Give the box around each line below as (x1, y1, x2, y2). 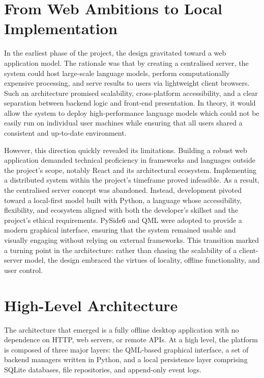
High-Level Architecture (4, 294, 178, 315)
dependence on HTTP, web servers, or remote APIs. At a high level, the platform (4, 334, 258, 345)
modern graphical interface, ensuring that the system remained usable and (4, 224, 236, 235)
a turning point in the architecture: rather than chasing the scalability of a (4, 244, 237, 255)
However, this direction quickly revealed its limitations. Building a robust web (4, 144, 247, 155)
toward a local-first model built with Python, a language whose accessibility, (4, 194, 242, 205)
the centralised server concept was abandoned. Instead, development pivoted (4, 185, 242, 195)
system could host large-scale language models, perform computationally (4, 67, 230, 78)
